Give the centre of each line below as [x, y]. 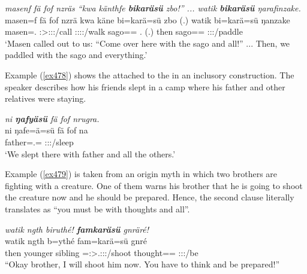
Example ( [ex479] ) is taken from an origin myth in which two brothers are [141, 174]
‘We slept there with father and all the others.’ [90, 153]
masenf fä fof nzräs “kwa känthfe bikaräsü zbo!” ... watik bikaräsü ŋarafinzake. [153, 8]
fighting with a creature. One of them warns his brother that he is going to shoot [154, 185]
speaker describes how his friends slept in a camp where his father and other [145, 86]
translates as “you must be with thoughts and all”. [97, 208]
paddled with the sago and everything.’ [76, 55]
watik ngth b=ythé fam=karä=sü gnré [76, 241]
